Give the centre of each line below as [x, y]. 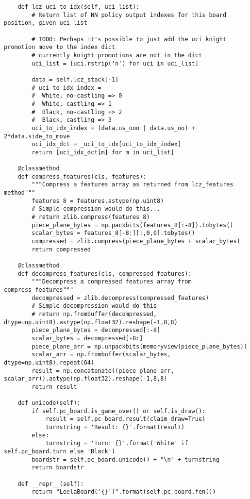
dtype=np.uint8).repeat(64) [49, 362]
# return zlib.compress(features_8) [91, 217]
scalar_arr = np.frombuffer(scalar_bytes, [101, 355]
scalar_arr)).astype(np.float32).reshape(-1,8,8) [86, 379]
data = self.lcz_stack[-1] [75, 79]
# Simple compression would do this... [96, 209]
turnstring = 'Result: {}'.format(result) [115, 427]
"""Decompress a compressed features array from [112, 282]
